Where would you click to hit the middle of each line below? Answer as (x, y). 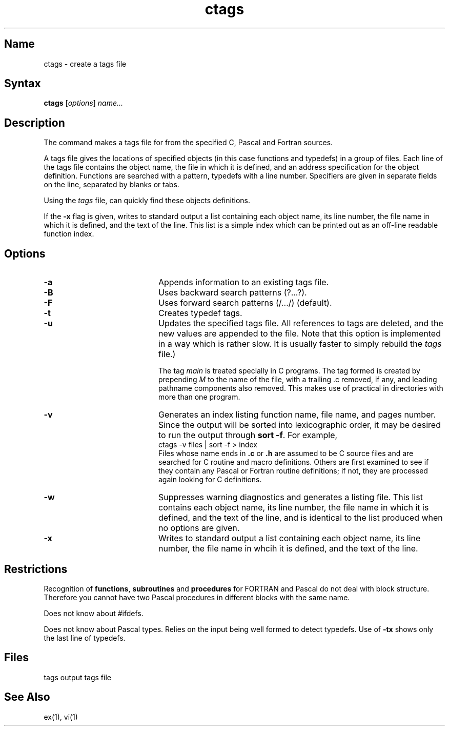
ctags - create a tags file (85, 64)
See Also (27, 697)
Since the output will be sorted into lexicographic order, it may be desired (299, 425)
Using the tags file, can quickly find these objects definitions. (147, 201)
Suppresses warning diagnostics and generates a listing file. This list (290, 497)
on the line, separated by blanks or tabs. (111, 185)
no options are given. (199, 528)
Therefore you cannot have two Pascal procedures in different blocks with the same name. (197, 597)
